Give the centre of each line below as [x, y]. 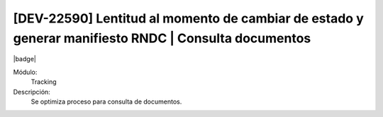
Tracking [44, 82]
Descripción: [32, 92]
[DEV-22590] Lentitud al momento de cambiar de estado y [189, 18]
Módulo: [25, 72]
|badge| [25, 59]
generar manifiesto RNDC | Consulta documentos [162, 38]
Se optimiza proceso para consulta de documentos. [106, 101]
